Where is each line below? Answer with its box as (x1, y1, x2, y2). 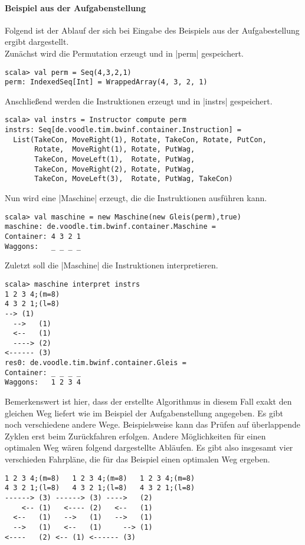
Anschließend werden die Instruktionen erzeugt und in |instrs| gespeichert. (5, 94, 273, 107)
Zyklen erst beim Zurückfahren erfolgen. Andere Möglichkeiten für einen (5, 429, 266, 442)
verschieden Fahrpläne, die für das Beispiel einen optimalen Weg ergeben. (5, 453, 270, 465)
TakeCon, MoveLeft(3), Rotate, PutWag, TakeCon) (34, 175, 233, 183)
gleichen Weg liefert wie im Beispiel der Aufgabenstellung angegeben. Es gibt (5, 406, 284, 419)
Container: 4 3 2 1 (5, 232, 81, 241)
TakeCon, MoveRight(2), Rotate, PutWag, (34, 165, 195, 173)
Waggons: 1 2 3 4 (5, 378, 81, 387)
